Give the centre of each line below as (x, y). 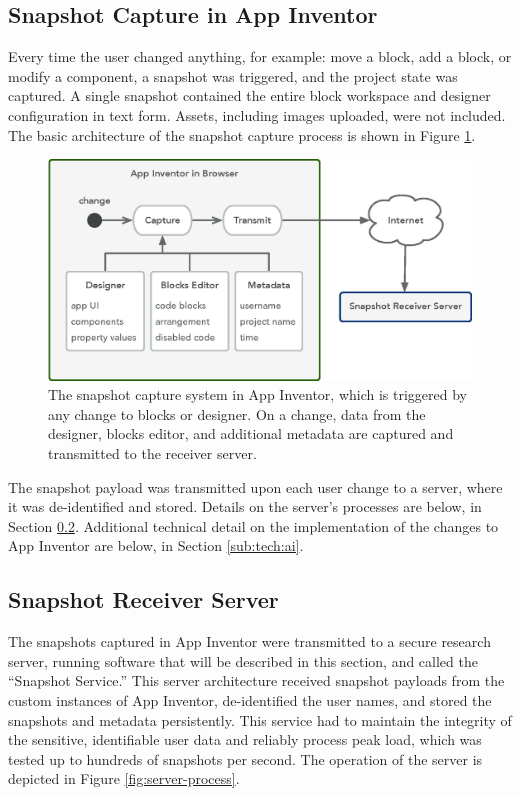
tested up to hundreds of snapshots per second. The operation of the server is (245, 758)
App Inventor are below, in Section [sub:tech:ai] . (156, 545)
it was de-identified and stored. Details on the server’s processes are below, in (245, 506)
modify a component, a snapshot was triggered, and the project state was (233, 75)
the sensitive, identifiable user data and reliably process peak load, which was (245, 739)
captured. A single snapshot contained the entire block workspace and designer (249, 95)
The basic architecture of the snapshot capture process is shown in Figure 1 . (242, 134)
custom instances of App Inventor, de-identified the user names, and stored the (250, 700)
